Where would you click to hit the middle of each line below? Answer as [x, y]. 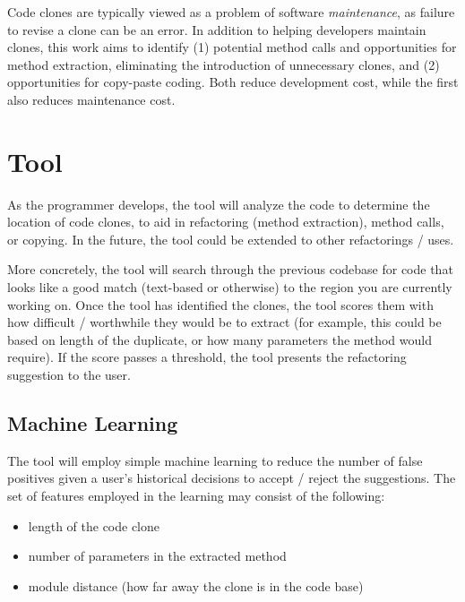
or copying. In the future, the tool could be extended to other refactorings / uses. [231, 239]
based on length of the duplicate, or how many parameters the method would [220, 339]
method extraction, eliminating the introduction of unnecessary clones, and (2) [224, 64]
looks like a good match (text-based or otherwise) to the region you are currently [230, 287]
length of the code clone [94, 525]
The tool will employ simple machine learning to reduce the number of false [215, 460]
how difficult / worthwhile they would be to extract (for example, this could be [224, 322]
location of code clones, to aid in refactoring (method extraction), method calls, [226, 222]
